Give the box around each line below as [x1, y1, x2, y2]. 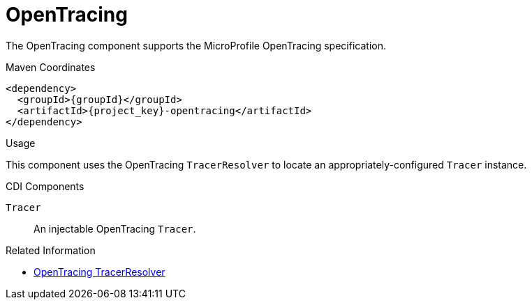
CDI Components [6, 180, 84, 192]
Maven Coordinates [6, 61, 96, 73]
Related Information [6, 244, 96, 256]
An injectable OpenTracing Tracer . [34, 222, 196, 235]
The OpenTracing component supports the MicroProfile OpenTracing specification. [6, 39, 386, 52]
